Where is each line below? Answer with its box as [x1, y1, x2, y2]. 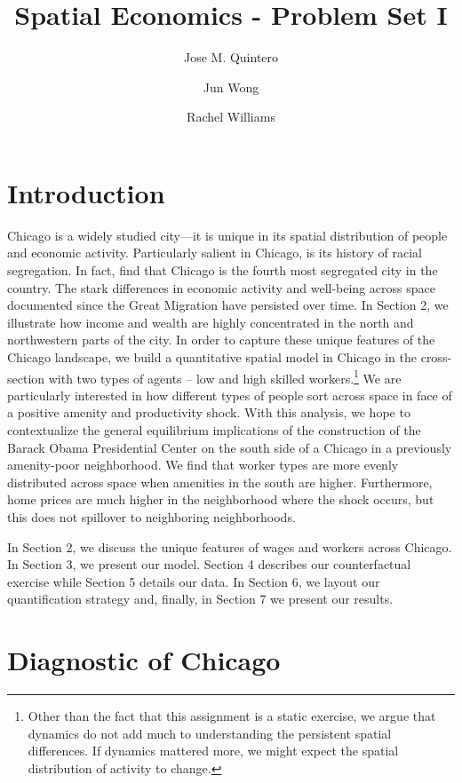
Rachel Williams [187, 107, 275, 126]
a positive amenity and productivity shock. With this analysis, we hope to [7, 403, 410, 422]
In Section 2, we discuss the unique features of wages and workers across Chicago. [7, 537, 452, 556]
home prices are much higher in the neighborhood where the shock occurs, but [7, 490, 434, 509]
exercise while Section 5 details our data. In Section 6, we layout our [7, 572, 380, 590]
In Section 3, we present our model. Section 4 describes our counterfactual [7, 555, 411, 573]
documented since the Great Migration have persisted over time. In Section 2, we [7, 296, 449, 314]
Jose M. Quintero [183, 48, 279, 67]
